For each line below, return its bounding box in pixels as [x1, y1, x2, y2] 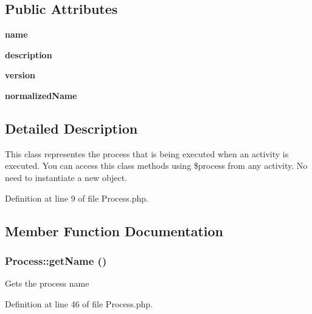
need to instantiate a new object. [5, 171, 128, 183]
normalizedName [5, 89, 77, 101]
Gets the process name [5, 277, 89, 290]
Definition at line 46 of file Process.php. [5, 297, 153, 310]
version [5, 69, 35, 81]
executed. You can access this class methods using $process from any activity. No [5, 159, 308, 172]
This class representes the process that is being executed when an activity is [5, 147, 289, 160]
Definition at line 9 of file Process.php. [5, 191, 148, 204]
